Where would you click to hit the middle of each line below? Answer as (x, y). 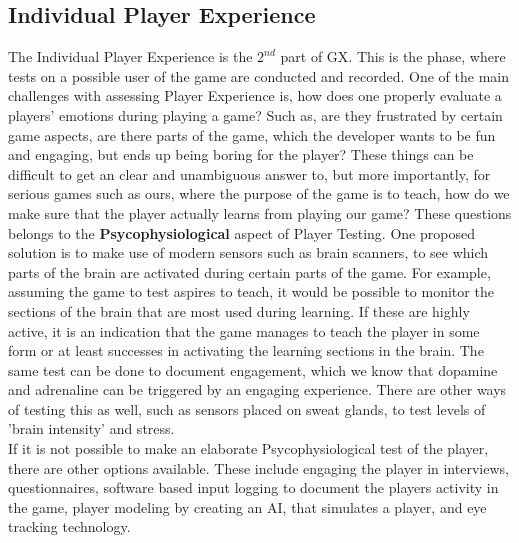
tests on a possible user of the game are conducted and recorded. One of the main (259, 75)
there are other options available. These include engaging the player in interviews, (258, 467)
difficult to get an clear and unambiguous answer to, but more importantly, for (249, 173)
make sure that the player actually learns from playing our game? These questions (260, 212)
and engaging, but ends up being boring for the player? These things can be (241, 154)
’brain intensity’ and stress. (91, 428)
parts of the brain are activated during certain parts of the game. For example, (249, 271)
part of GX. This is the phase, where (393, 56)
